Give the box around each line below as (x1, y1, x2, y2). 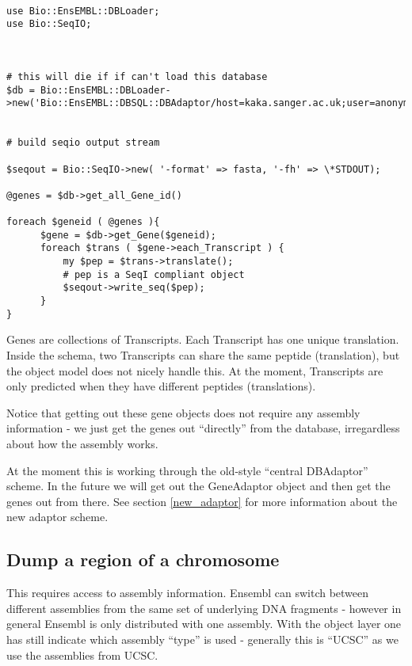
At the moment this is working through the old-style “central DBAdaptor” (6, 462, 368, 478)
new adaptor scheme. (6, 508, 109, 525)
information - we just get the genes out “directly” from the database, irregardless (6, 420, 400, 436)
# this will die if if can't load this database (6, 70, 268, 82)
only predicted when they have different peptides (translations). (6, 378, 316, 394)
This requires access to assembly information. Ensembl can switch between (6, 584, 369, 601)
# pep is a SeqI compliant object (63, 268, 245, 280)
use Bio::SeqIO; (6, 18, 92, 30)
